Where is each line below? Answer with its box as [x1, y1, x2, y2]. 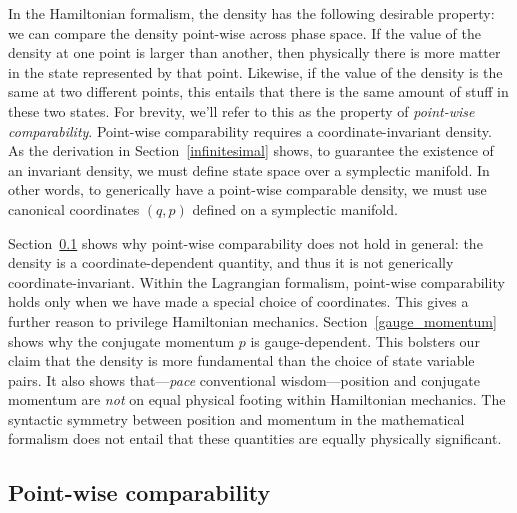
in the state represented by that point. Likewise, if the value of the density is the [8, 61, 503, 82]
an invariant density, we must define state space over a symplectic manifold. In [8, 159, 490, 180]
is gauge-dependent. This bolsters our [250, 330, 480, 351]
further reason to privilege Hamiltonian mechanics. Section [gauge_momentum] [8, 310, 497, 331]
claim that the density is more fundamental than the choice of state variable [8, 350, 475, 371]
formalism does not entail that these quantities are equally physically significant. [8, 428, 502, 449]
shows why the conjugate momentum [8, 330, 235, 351]
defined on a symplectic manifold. [192, 198, 398, 219]
